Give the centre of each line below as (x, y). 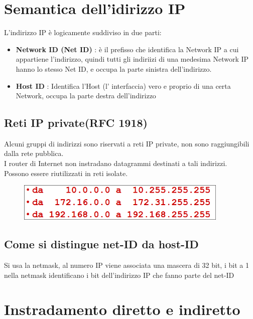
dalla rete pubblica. (34, 153)
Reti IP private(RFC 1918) (76, 123)
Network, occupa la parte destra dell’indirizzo (86, 96)
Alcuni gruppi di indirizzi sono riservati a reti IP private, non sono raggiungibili (127, 143)
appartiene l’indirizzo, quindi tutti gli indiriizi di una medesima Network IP (132, 59)
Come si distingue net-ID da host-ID (101, 244)
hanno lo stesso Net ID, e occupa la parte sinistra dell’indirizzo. (114, 68)
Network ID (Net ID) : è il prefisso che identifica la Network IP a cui (127, 49)
